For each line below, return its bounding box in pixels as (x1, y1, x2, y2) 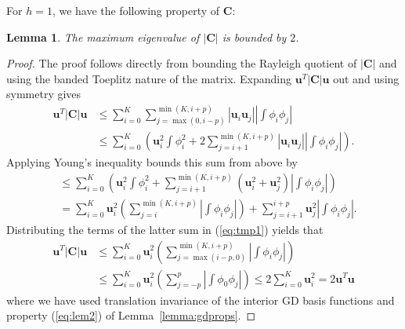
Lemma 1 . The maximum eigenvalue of (6, 28, 200, 45)
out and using (333, 70, 400, 86)
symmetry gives (6, 86, 81, 102)
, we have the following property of (52, 2, 220, 18)
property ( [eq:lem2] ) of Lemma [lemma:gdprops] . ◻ (6, 307, 256, 324)
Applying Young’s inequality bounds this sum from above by (6, 154, 298, 170)
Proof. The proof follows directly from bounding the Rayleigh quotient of (6, 55, 357, 71)
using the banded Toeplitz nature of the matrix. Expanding (6, 70, 292, 86)
